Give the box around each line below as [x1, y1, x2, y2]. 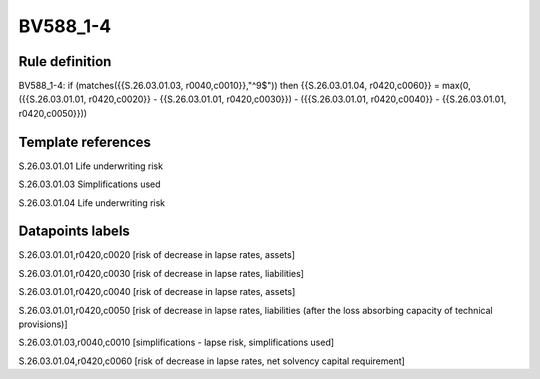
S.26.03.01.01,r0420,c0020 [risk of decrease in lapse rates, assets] [18, 249, 295, 261]
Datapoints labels [18, 223, 130, 240]
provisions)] [18, 318, 69, 330]
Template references [18, 133, 152, 150]
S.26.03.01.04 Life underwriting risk [18, 196, 166, 209]
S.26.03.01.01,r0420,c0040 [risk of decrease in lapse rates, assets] [18, 286, 296, 298]
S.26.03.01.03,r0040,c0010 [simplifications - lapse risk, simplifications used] [18, 336, 335, 349]
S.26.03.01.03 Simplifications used [18, 178, 161, 190]
